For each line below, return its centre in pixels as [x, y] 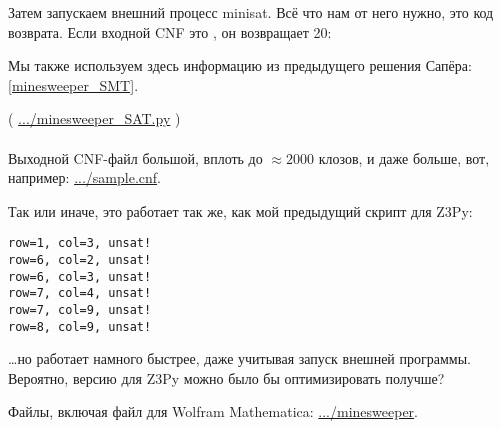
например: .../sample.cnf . [84, 177]
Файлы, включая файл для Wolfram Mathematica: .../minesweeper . [213, 411]
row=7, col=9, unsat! [80, 309]
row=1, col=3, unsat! [80, 243]
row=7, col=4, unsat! [80, 293]
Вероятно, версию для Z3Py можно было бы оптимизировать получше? [226, 377]
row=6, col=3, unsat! [80, 276]
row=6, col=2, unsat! [80, 260]
